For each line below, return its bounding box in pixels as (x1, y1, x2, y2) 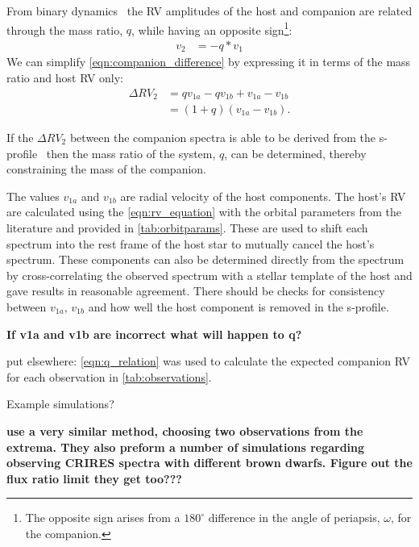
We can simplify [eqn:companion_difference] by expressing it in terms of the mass (6, 53, 411, 70)
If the (6, 129, 34, 146)
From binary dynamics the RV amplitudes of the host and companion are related (6, 2, 413, 19)
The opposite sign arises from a (25, 509, 180, 526)
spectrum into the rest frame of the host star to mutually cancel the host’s (6, 235, 375, 252)
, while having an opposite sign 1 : (131, 19, 292, 38)
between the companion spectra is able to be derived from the (69, 129, 375, 146)
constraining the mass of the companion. (6, 161, 206, 177)
